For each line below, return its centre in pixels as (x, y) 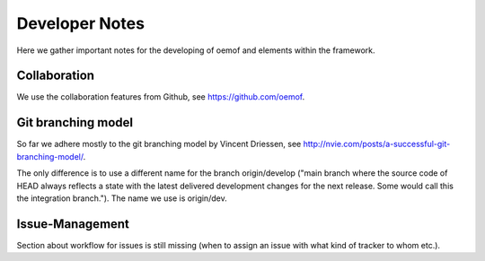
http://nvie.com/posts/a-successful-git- (377, 144)
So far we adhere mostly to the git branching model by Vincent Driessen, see (159, 144)
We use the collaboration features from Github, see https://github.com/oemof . (161, 97)
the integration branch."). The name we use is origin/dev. (122, 198)
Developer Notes (81, 23)
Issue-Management (73, 224)
